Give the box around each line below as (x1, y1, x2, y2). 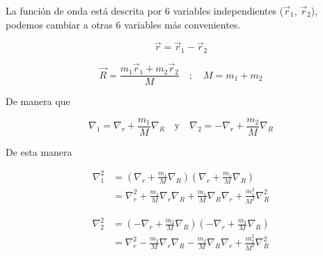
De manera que (6, 94, 70, 109)
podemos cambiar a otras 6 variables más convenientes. (6, 17, 241, 31)
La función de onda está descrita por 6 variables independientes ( (6, 3, 284, 17)
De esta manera (6, 144, 72, 159)
